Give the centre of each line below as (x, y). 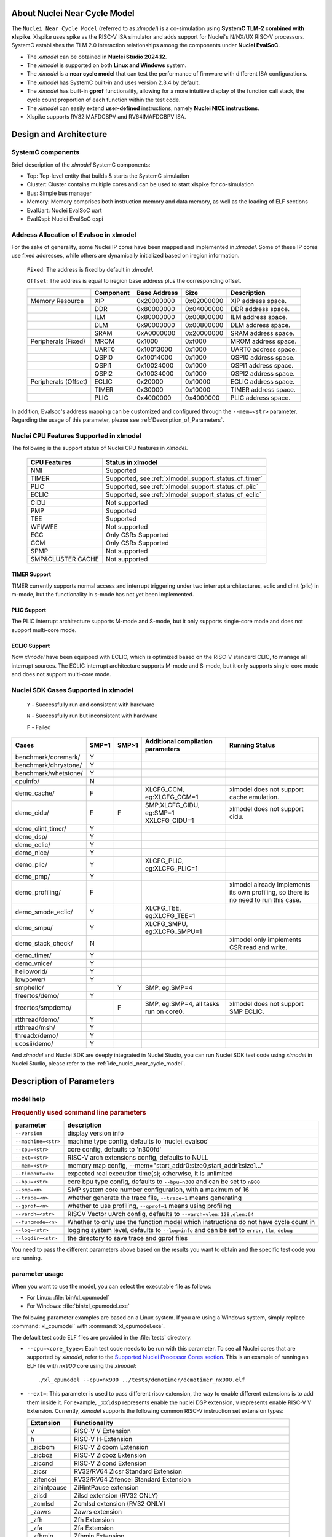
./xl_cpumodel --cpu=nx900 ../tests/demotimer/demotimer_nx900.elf (141, 1380)
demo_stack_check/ (44, 944)
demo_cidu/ (32, 813)
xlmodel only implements (265, 939)
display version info (96, 1133)
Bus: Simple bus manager (59, 193)
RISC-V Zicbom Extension (111, 1447)
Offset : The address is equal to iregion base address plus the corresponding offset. (134, 281)
